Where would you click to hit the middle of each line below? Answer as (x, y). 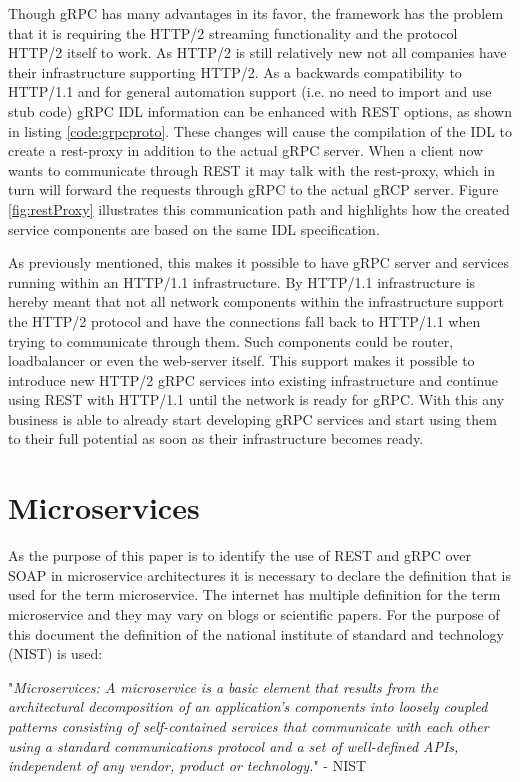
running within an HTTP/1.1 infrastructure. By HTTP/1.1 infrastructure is (242, 281)
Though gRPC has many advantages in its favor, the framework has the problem (256, 13)
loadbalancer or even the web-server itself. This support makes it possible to (241, 360)
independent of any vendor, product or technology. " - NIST (187, 765)
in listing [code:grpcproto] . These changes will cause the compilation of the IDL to (260, 130)
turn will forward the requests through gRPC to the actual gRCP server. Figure (253, 189)
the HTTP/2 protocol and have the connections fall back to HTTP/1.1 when (244, 320)
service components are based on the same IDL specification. (194, 228)
